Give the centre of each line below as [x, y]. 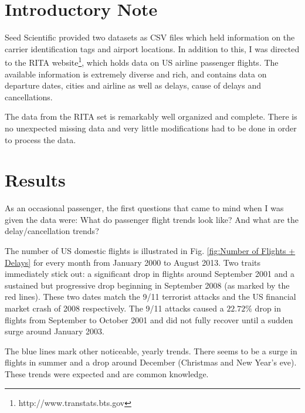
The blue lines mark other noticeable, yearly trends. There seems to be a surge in [151, 351]
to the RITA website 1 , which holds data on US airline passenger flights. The [142, 61]
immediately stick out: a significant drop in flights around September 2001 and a [150, 274]
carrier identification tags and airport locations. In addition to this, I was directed [152, 48]
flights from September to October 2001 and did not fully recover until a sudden [149, 319]
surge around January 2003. [55, 331]
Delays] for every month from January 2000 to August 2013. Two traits [133, 262]
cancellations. [29, 97]
